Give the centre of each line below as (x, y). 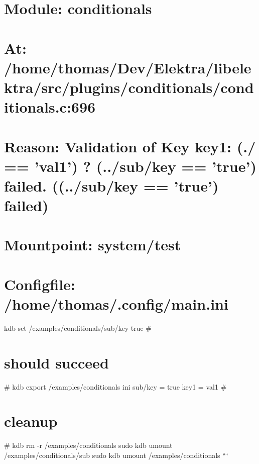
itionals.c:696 (50, 107)
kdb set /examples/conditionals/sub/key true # (78, 328)
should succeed (56, 362)
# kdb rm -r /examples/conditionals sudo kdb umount (88, 445)
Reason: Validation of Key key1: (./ (130, 146)
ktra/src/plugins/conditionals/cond (129, 87)
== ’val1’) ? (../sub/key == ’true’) (130, 166)
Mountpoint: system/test (93, 245)
